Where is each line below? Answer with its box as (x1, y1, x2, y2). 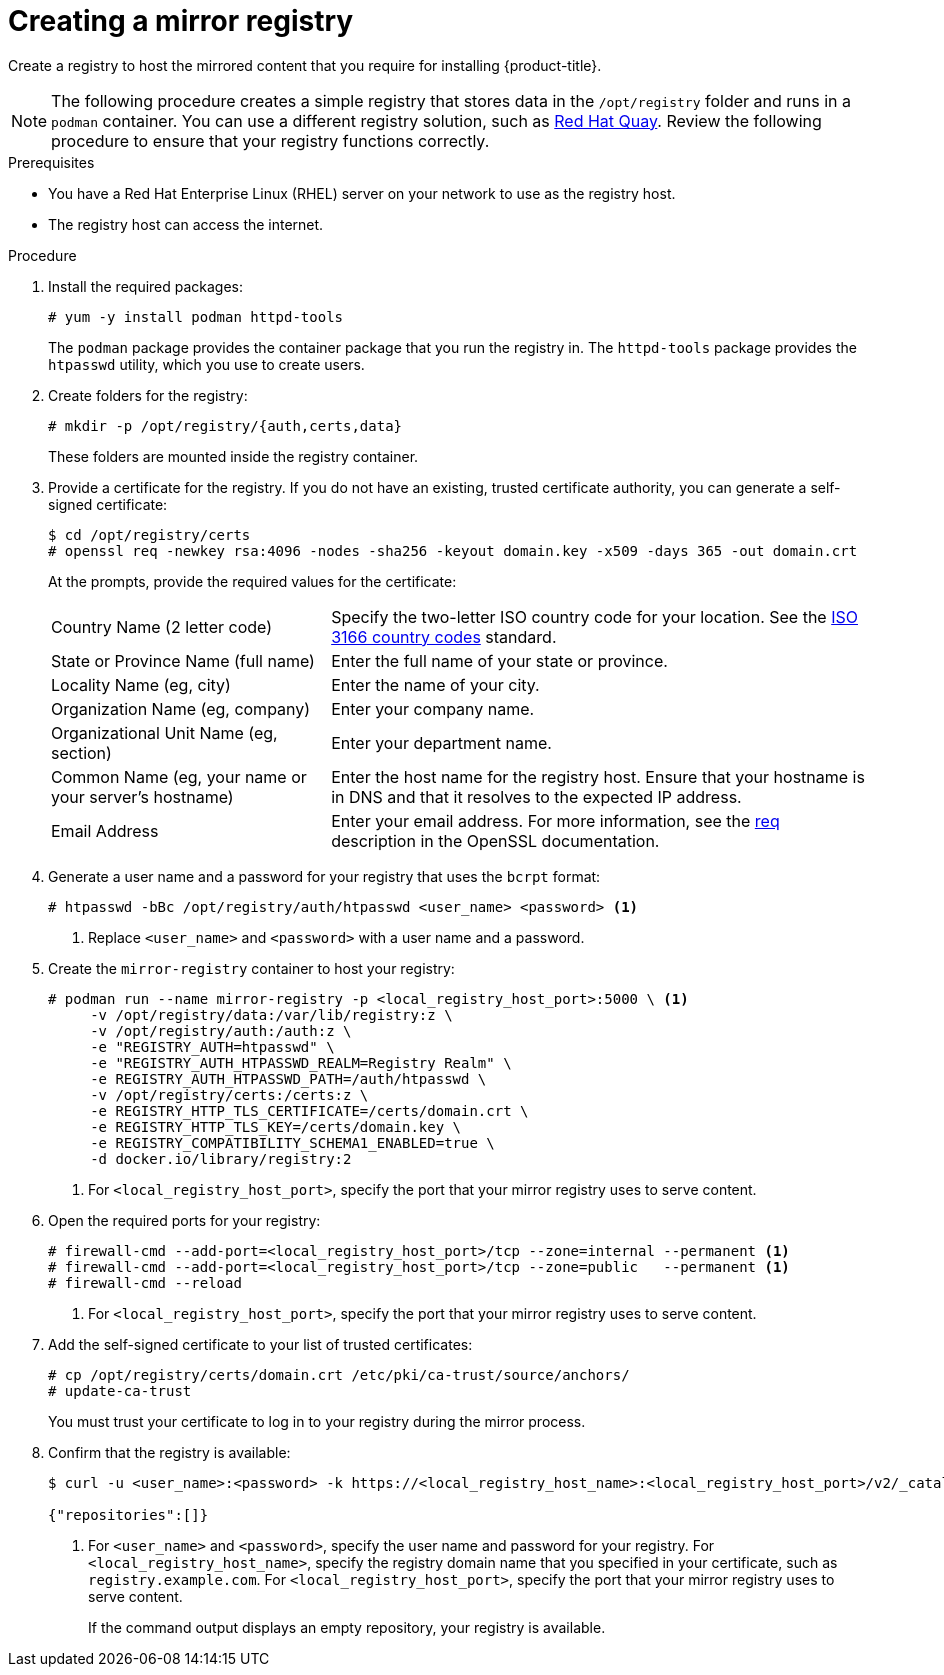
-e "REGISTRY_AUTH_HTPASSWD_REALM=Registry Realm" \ (90, 1054, 512, 1071)
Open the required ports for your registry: (48, 1211, 321, 1229)
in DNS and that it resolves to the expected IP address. (331, 786, 742, 807)
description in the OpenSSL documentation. (331, 830, 660, 851)
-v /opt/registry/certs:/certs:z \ (90, 1086, 369, 1103)
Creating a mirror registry (8, 4, 354, 38)
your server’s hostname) (51, 786, 234, 807)
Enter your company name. (331, 698, 535, 719)
